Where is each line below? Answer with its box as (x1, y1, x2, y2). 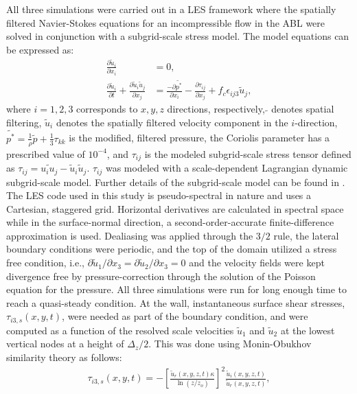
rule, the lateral (273, 228, 339, 242)
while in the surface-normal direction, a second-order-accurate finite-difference (6, 215, 334, 229)
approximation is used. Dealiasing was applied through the (6, 228, 253, 242)
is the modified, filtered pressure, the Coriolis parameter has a (69, 130, 330, 145)
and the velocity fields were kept (189, 255, 325, 270)
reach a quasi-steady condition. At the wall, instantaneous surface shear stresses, (6, 295, 345, 310)
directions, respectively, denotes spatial (167, 102, 334, 116)
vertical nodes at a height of (6, 336, 124, 351)
